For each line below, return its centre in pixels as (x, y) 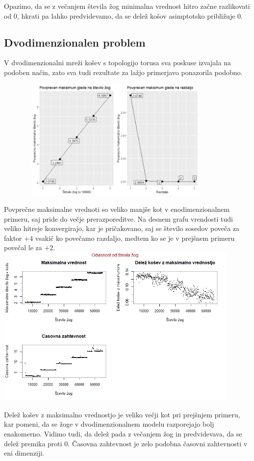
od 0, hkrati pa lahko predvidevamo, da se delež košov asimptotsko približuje (120, 15)
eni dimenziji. (24, 453)
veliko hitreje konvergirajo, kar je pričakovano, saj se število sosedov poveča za (122, 228)
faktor (13, 238)
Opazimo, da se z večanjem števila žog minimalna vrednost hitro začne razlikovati (127, 6)
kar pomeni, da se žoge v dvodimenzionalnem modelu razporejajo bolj (109, 424)
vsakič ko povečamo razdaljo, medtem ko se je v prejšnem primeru (135, 238)
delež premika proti (33, 443)
